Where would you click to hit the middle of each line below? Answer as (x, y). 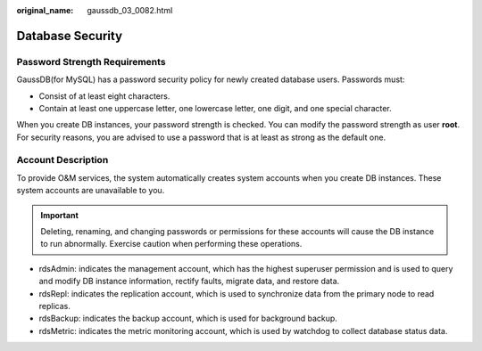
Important (60, 215)
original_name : (45, 10)
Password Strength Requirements (91, 61)
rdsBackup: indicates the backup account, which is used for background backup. (188, 318)
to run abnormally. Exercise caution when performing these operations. (171, 244)
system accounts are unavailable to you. (91, 191)
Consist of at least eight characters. (104, 96)
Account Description (62, 160)
